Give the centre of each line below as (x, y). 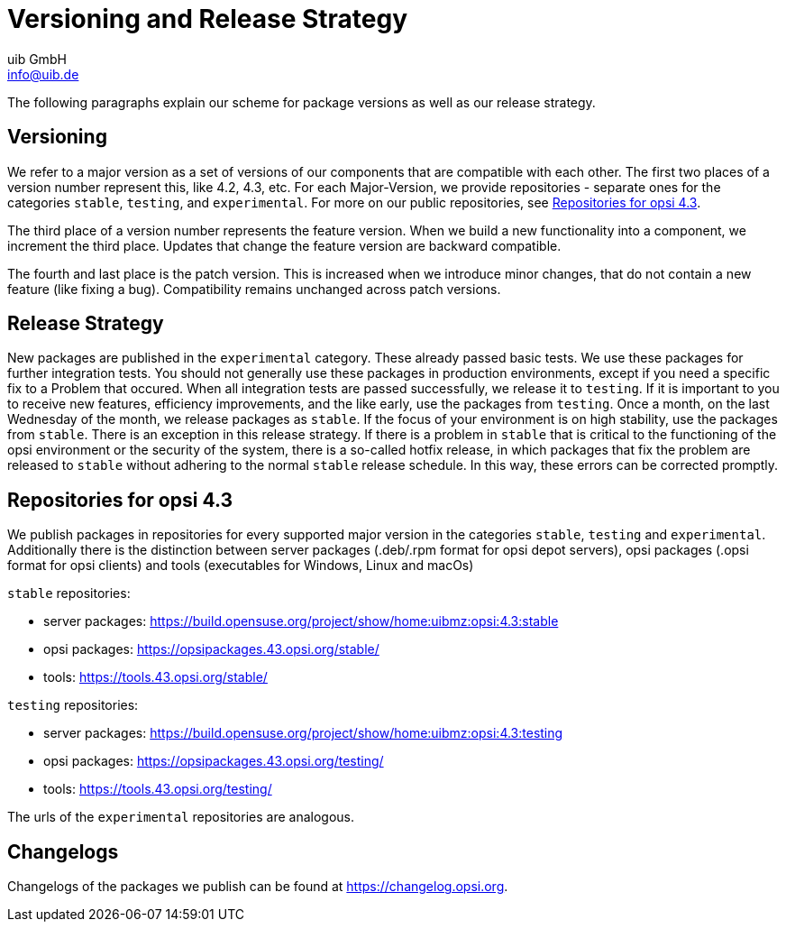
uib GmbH (37, 59)
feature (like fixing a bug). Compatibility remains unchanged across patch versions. (254, 289)
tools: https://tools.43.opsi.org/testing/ (158, 789)
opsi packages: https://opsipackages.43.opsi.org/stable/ (211, 649)
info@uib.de (43, 74)
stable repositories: (69, 593)
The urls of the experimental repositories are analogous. (181, 817)
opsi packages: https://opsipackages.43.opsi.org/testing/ (214, 761)
